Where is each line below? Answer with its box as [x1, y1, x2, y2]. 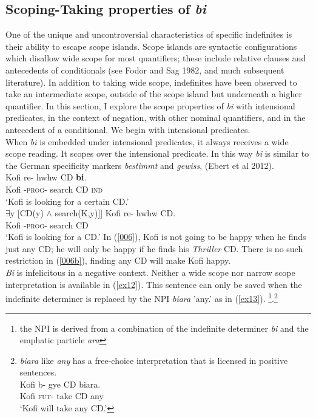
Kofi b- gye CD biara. [19, 377, 101, 390]
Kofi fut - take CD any [19, 389, 104, 402]
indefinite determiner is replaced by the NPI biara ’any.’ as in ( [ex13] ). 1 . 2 [5, 290, 278, 304]
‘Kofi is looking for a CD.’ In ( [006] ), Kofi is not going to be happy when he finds [5, 230, 306, 243]
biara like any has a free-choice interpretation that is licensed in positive [19, 354, 288, 366]
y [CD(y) [10, 207, 44, 219]
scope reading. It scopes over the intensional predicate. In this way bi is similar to [5, 147, 309, 160]
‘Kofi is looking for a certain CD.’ [5, 194, 129, 207]
